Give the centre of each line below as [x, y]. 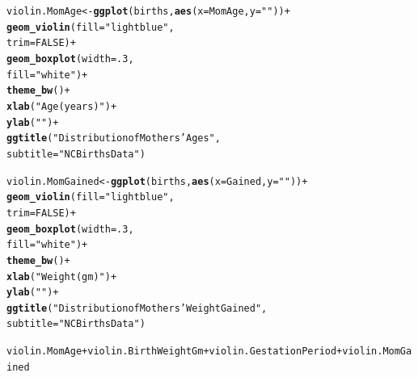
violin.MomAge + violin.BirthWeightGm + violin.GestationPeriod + [175, 352]
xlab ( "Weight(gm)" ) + [62, 276]
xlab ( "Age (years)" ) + [62, 106]
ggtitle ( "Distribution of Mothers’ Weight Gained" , [137, 308]
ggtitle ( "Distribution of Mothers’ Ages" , [114, 138]
